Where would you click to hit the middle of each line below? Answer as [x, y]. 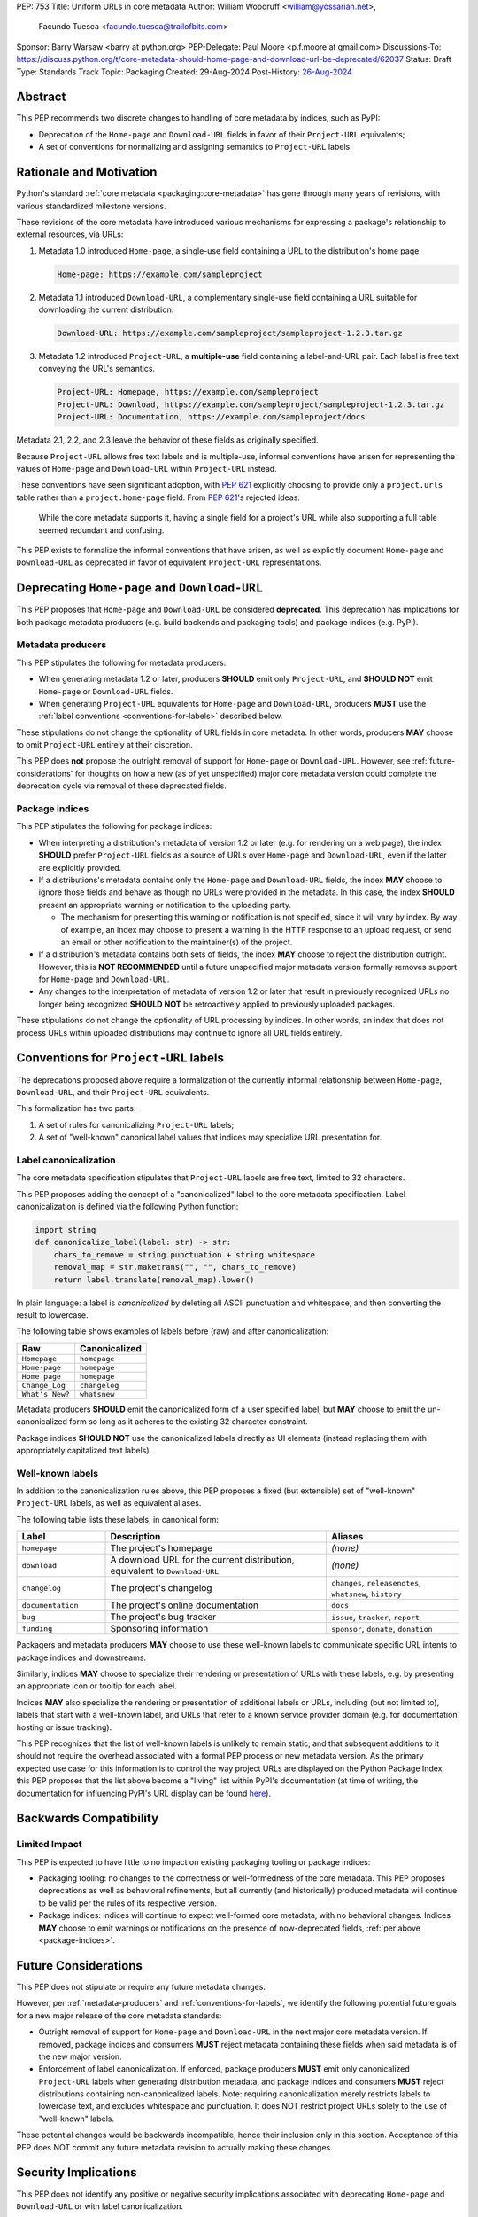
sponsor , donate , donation [382, 1629]
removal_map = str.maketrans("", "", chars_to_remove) [175, 1267]
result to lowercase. [52, 1315]
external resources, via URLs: [70, 234]
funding [37, 1629]
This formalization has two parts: [76, 1108]
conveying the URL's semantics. [96, 369]
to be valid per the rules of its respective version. [127, 1903]
